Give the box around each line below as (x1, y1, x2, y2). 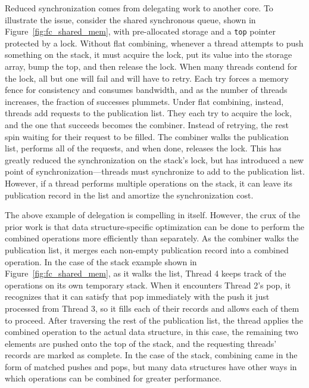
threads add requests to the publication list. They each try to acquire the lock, (5, 107, 292, 119)
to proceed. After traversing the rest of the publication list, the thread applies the (5, 313, 304, 326)
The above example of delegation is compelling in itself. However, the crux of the (5, 209, 301, 221)
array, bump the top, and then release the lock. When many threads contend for (5, 60, 298, 73)
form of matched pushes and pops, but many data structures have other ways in (5, 360, 297, 373)
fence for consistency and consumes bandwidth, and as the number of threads (5, 83, 288, 96)
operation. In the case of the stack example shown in (5, 255, 197, 268)
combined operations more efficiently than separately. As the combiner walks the (5, 232, 299, 244)
